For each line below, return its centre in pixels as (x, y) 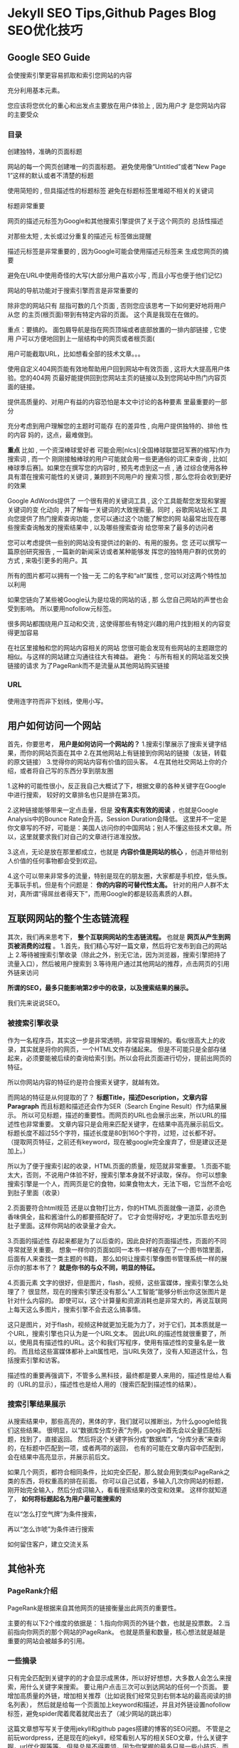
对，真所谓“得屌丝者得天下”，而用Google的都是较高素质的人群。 (102, 894)
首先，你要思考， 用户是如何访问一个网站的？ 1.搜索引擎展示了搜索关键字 (114, 744)
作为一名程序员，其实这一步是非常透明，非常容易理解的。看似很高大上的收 (116, 1040)
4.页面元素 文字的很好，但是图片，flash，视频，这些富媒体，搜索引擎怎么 (115, 1282)
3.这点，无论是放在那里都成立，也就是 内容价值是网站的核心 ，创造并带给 (115, 852)
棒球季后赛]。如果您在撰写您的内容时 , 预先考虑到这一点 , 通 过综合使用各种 (117, 468)
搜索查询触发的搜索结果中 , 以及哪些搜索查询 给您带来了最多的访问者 (113, 528)
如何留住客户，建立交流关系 (48, 1544)
